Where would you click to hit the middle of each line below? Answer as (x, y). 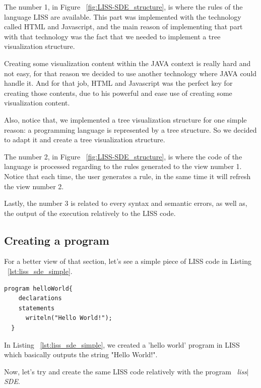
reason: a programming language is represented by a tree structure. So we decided (130, 129)
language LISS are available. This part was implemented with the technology (123, 16)
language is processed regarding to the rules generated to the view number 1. (123, 166)
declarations (40, 298)
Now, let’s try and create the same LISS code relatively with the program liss (125, 371)
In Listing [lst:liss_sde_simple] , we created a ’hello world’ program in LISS (122, 344)
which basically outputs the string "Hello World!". (81, 354)
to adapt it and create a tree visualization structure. (85, 140)
